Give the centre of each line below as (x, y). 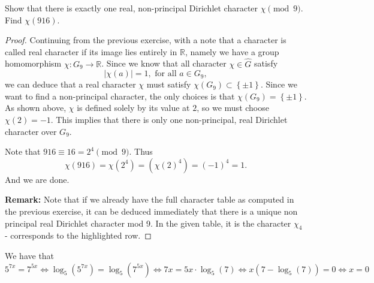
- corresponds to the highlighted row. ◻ (78, 235)
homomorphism (33, 63)
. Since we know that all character (164, 63)
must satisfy (169, 84)
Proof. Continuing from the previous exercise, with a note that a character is (146, 40)
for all (166, 74)
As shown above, (36, 108)
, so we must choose (233, 108)
